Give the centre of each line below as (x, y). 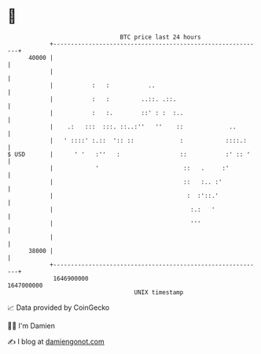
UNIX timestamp (159, 292)
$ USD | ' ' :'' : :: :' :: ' (129, 154)
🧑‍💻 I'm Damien (31, 326)
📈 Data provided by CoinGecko (59, 307)
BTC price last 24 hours (160, 37)
